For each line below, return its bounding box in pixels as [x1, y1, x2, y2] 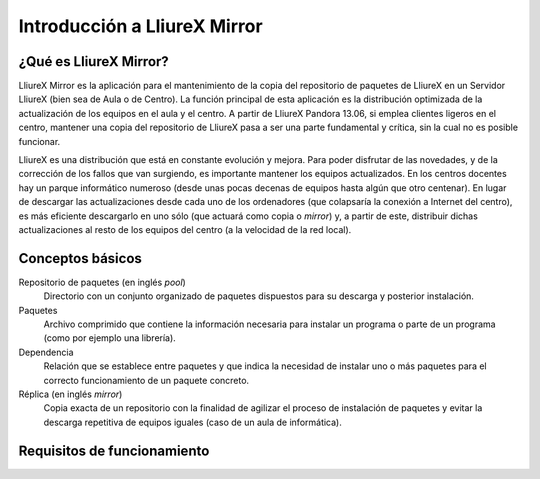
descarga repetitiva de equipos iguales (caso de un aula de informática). [43, 416, 342, 428]
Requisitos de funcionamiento [18, 442, 210, 459]
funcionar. [18, 135, 61, 147]
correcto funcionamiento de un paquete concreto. [43, 374, 250, 386]
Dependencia [18, 346, 74, 358]
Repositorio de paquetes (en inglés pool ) [18, 276, 187, 288]
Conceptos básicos [18, 250, 142, 267]
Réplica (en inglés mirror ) [18, 388, 123, 400]
